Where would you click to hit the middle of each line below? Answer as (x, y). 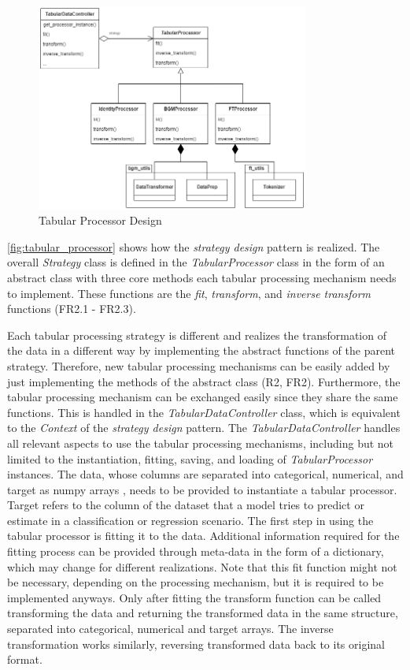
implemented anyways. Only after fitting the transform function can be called (194, 597)
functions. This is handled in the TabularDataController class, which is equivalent (204, 412)
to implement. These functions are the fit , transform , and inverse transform (189, 293)
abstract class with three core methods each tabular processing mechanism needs (202, 277)
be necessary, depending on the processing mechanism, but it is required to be (196, 582)
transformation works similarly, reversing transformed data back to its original (196, 644)
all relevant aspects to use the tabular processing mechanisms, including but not (201, 443)
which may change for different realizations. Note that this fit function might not (202, 566)
